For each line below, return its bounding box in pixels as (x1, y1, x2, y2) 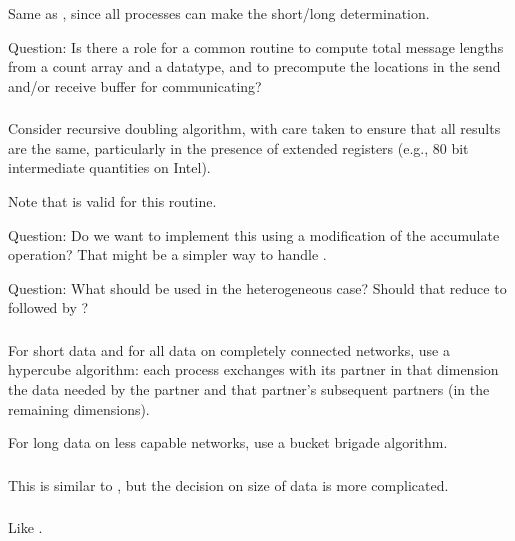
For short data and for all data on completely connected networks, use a (8, 339, 450, 360)
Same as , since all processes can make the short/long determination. (8, 2, 430, 23)
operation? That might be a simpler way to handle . (8, 244, 327, 265)
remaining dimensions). (8, 398, 150, 419)
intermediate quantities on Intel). (8, 157, 211, 178)
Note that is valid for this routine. (8, 191, 217, 211)
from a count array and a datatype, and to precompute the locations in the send (8, 56, 501, 77)
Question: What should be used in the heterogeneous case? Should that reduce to (8, 277, 507, 298)
